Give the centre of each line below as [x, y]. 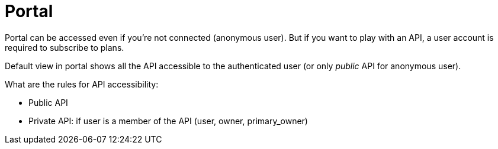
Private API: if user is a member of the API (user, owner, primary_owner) [168, 121]
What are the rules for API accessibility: [82, 84]
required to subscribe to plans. [65, 47]
